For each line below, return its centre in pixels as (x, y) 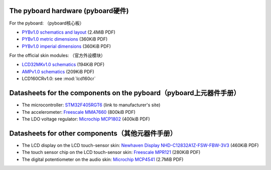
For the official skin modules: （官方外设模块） (57, 56)
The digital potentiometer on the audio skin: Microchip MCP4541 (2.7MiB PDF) (103, 159)
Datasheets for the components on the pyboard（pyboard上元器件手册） (125, 93)
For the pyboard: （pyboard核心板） (47, 23)
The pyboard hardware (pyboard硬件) (69, 11)
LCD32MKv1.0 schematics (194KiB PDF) (63, 65)
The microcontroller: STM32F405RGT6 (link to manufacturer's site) (91, 105)
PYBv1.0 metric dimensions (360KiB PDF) (65, 39)
